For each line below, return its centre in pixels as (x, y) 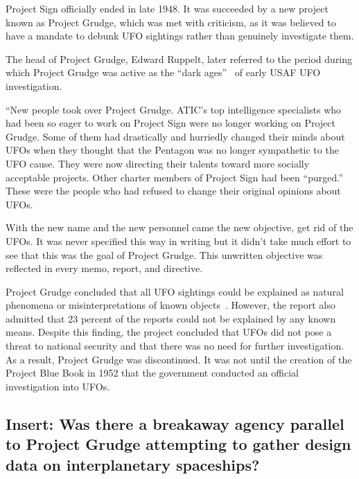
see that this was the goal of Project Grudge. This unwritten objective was (164, 254)
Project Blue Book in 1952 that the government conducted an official (152, 373)
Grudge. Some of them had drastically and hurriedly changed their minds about (175, 136)
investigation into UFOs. (58, 386)
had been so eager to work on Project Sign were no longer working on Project (170, 123)
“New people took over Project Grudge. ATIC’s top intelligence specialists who (174, 109)
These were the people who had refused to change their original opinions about (173, 191)
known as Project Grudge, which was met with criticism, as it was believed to (171, 22)
